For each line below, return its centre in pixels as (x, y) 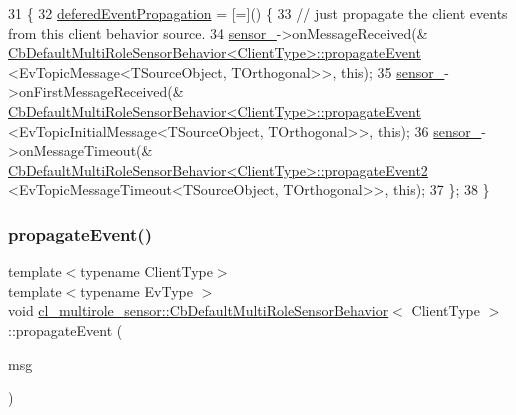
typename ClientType (146, 271)
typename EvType (136, 290)
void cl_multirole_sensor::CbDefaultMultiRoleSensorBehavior (198, 310)
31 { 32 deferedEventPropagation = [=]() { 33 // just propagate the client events (258, 13)
